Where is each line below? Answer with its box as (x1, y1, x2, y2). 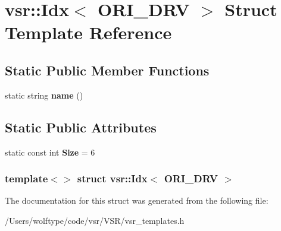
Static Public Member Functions (5, 61, 210, 79)
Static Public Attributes (5, 118, 157, 136)
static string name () (5, 88, 83, 101)
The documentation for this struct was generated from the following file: (5, 194, 268, 207)
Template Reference (5, 20, 172, 45)
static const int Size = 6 (5, 145, 95, 158)
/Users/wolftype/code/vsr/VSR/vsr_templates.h (5, 214, 185, 226)
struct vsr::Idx (77, 171, 148, 186)
